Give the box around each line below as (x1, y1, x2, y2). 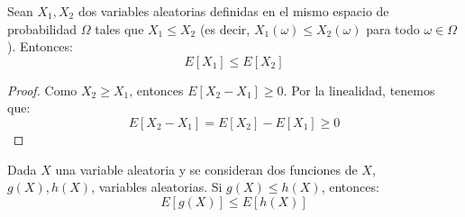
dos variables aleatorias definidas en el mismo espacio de (77, 2, 389, 20)
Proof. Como (7, 80, 77, 99)
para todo (366, 19, 420, 38)
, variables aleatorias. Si (91, 177, 223, 196)
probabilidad (7, 19, 77, 38)
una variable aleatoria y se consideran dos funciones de (55, 159, 358, 178)
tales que (95, 19, 144, 38)
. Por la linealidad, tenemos (283, 80, 435, 99)
